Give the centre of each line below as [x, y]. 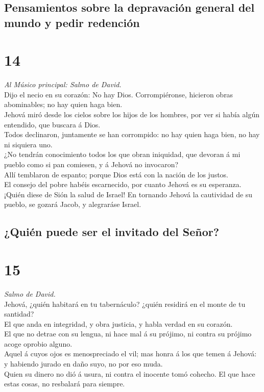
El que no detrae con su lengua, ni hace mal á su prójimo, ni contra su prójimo [128, 334]
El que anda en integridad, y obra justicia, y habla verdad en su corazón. [118, 323]
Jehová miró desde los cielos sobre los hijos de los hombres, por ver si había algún [132, 114]
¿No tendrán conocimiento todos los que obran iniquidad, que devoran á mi [122, 154]
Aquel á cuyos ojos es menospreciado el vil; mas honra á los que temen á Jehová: [130, 354]
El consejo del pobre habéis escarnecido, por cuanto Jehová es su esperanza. [123, 184]
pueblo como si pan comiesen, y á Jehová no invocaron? [91, 164]
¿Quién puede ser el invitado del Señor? [112, 232]
